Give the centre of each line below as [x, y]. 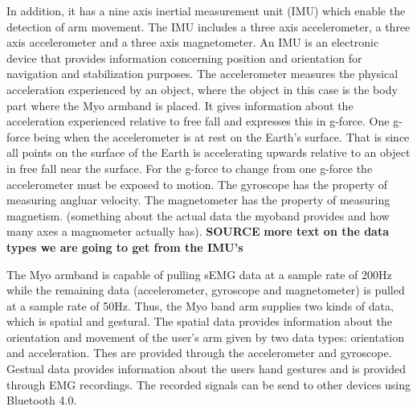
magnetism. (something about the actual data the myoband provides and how [198, 215]
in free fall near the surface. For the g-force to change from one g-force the [190, 168]
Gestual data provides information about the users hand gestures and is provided [206, 369]
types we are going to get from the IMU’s [125, 247]
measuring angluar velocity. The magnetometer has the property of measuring [198, 200]
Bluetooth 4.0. [42, 400]
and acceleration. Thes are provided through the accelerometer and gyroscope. [199, 353]
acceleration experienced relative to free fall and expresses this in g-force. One [198, 121]
